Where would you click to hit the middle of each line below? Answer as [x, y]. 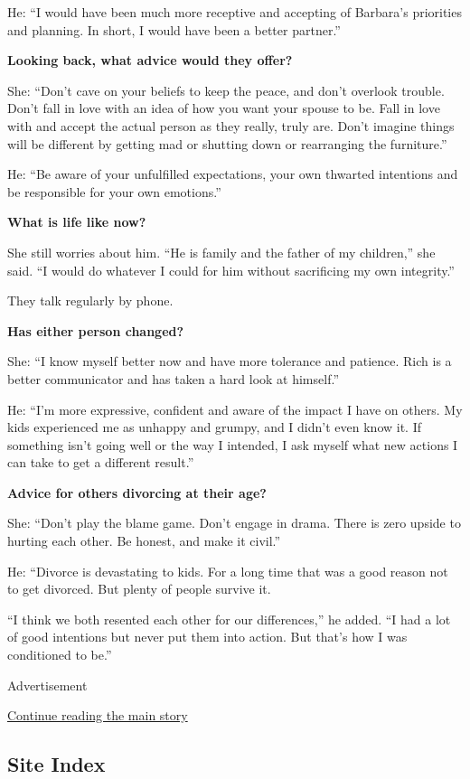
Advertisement [47, 685]
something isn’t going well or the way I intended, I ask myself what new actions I [233, 444]
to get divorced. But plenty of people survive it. [139, 589]
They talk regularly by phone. [90, 300]
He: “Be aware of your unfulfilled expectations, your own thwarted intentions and [233, 174]
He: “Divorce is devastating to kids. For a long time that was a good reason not [228, 571]
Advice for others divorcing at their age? [137, 492]
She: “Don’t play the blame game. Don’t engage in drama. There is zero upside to [234, 523]
